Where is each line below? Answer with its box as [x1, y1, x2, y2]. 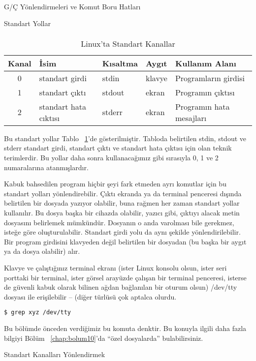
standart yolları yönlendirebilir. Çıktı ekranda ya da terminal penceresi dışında [4, 188, 242, 198]
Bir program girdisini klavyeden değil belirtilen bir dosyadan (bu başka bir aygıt [4, 236, 247, 246]
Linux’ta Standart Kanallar [81, 37, 175, 49]
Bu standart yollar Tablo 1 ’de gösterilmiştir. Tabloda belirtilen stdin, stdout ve [4, 133, 247, 143]
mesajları [175, 112, 207, 123]
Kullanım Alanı [175, 57, 236, 69]
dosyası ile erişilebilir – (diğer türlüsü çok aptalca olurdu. [4, 291, 177, 301]
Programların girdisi [175, 72, 245, 84]
